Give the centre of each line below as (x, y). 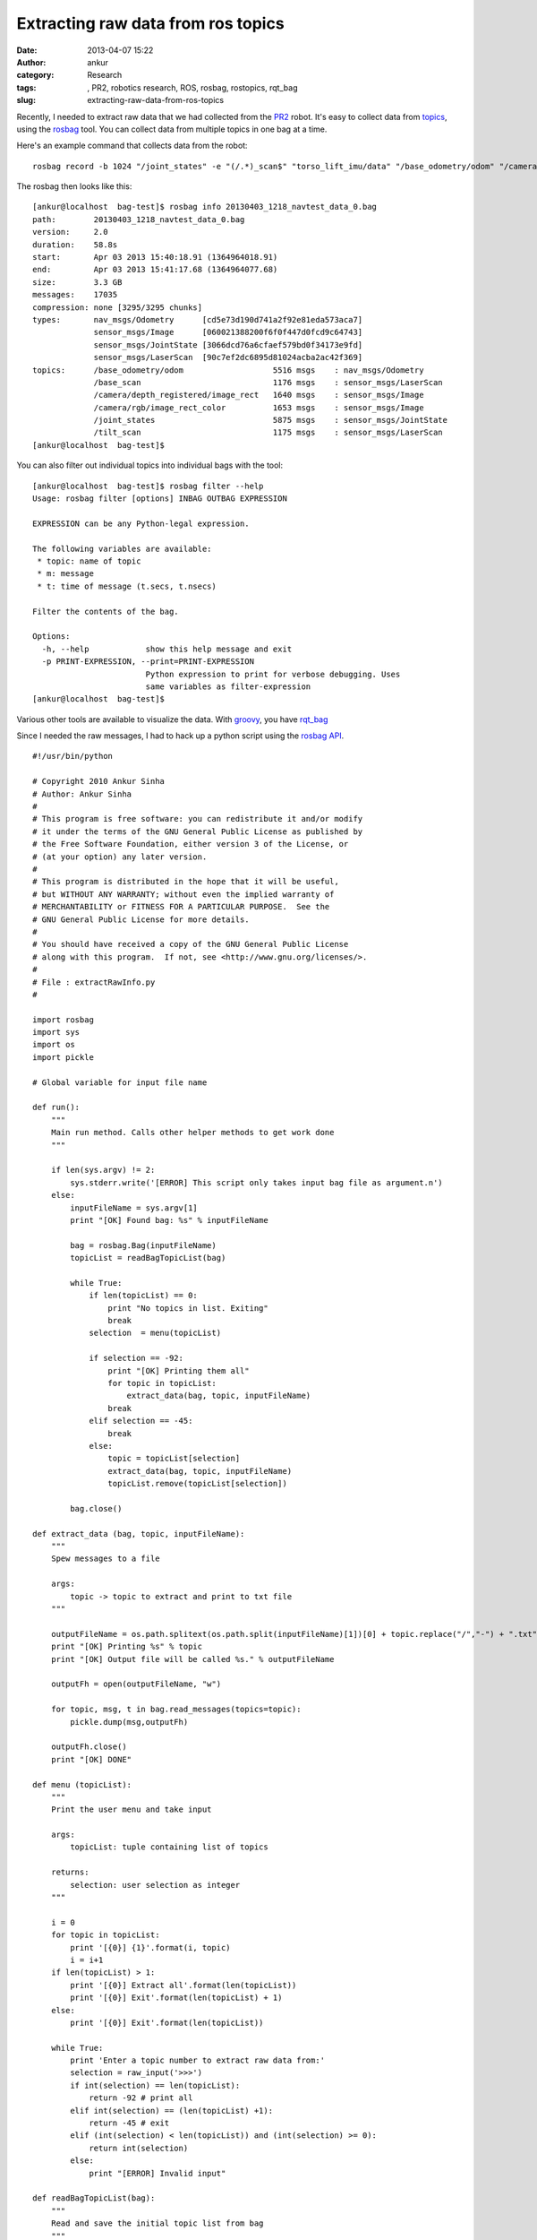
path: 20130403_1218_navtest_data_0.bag (139, 219)
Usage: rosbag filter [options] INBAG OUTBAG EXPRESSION (160, 499)
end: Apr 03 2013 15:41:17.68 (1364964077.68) (155, 270)
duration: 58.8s (75, 245)
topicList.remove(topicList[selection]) (198, 1484)
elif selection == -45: (141, 1421)
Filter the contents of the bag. (106, 611)
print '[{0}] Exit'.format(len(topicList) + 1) (176, 1998)
